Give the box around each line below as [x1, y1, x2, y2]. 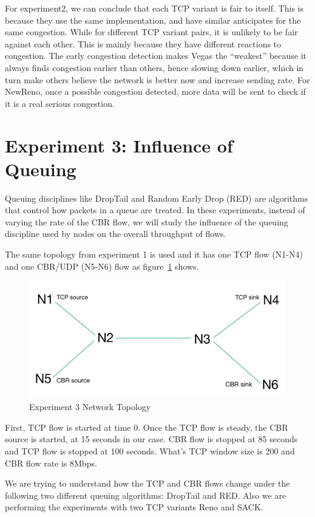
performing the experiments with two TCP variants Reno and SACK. [5, 501, 263, 513]
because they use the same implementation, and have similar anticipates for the [5, 13, 301, 26]
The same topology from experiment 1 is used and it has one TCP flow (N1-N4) [5, 248, 303, 261]
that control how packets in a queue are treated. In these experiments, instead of [5, 204, 305, 216]
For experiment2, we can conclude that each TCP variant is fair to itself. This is [5, 2, 303, 14]
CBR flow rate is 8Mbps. [5, 456, 97, 469]
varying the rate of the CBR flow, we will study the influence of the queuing [5, 215, 288, 228]
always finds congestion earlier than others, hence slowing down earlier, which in [5, 61, 304, 74]
